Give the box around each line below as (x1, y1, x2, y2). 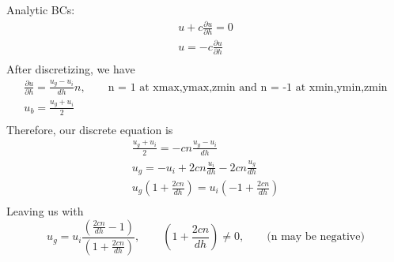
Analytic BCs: (6, 2, 75, 17)
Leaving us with (6, 203, 84, 219)
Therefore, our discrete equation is (6, 121, 173, 137)
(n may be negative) (267, 231, 365, 243)
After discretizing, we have (6, 61, 135, 77)
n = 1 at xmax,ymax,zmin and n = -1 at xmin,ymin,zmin (108, 81, 388, 93)
